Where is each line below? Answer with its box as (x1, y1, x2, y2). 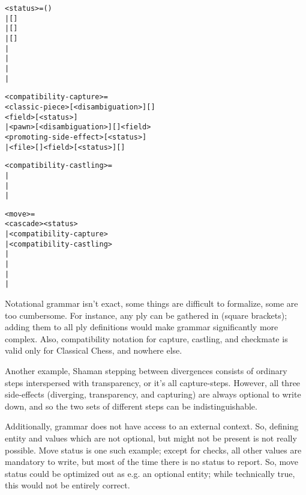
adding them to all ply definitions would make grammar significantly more (5, 321, 278, 333)
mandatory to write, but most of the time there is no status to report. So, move (5, 455, 298, 468)
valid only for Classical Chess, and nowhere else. (5, 344, 182, 357)
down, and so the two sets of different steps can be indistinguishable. (5, 399, 257, 412)
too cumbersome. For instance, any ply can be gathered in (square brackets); (5, 309, 287, 321)
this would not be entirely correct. (5, 479, 130, 491)
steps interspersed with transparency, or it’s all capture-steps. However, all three (5, 376, 301, 389)
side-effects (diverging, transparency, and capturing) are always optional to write (5, 388, 301, 401)
